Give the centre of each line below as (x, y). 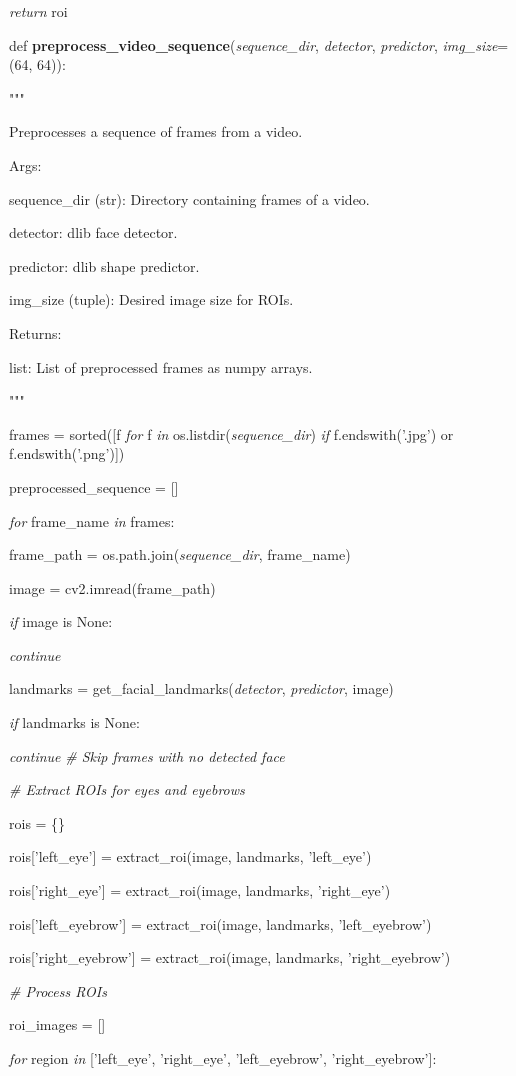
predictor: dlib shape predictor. (104, 265)
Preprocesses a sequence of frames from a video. (156, 131)
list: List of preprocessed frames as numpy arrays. (161, 366)
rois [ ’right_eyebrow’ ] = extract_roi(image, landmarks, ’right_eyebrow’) (230, 957)
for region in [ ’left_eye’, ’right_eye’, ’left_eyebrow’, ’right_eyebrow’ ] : (223, 1058)
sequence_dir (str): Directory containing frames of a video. (189, 198)
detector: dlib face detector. (93, 232)
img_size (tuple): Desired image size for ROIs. (151, 299)
